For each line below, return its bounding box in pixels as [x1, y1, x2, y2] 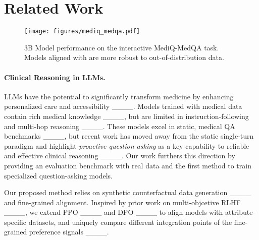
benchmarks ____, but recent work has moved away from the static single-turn [4, 131, 254, 141]
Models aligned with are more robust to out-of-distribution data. [24, 52, 224, 63]
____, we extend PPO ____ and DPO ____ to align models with [4, 207, 223, 217]
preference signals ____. [29, 226, 109, 237]
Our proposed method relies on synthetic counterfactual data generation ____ [4, 187, 251, 198]
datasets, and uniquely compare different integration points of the [28, 216, 232, 227]
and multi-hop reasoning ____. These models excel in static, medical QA [4, 121, 235, 131]
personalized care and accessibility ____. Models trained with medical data [4, 101, 242, 111]
